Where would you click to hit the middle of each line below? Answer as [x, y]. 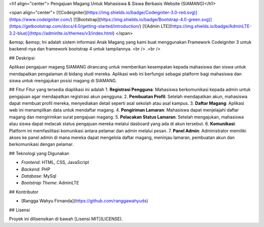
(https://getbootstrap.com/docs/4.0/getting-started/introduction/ [75, 26]
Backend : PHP [36, 169]
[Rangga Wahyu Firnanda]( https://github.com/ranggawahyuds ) [85, 201]
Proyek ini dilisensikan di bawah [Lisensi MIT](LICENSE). [66, 219]
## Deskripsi [22, 58]
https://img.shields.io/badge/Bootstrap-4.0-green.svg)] [156, 19]
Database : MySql [39, 176]
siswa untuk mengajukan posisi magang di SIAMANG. [63, 80]
